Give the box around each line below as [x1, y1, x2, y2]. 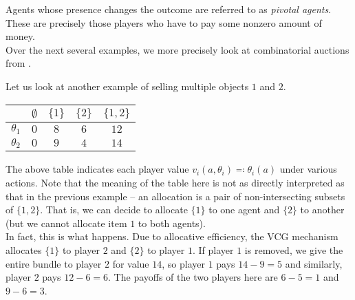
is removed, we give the [244, 243, 343, 257]
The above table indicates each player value [6, 162, 189, 176]
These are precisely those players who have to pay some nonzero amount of [6, 15, 322, 30]
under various [279, 162, 337, 176]
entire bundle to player [6, 256, 102, 270]
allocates [6, 243, 42, 257]
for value [112, 256, 149, 270]
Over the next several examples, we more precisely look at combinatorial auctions [6, 42, 349, 56]
